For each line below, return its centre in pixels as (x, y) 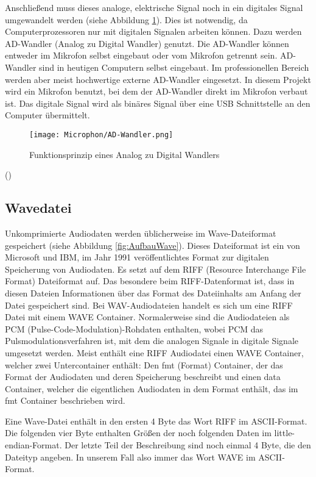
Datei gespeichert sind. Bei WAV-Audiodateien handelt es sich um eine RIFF (149, 305)
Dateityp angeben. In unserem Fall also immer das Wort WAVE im (130, 457)
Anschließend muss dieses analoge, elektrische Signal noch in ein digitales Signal (154, 7)
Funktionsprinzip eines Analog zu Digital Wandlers (125, 154)
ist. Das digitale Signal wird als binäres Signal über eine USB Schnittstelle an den (158, 103)
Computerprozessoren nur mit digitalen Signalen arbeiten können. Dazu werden (153, 31)
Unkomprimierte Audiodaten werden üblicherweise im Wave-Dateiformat (141, 233)
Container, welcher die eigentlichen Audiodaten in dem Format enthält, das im (152, 388)
